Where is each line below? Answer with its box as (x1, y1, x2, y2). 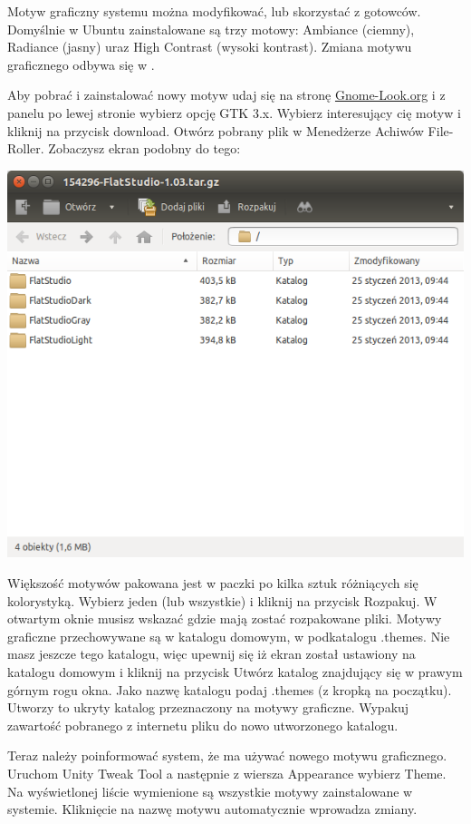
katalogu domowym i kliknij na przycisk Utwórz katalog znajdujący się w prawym (7, 662, 463, 682)
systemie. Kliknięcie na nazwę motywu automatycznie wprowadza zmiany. (7, 799, 418, 819)
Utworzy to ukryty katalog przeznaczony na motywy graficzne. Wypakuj (7, 698, 409, 717)
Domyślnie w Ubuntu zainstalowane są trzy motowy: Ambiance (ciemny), (7, 19, 415, 38)
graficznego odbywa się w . (7, 54, 155, 74)
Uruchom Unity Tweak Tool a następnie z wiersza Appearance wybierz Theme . (7, 764, 447, 782)
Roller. (7, 139, 44, 158)
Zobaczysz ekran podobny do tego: (48, 139, 241, 158)
